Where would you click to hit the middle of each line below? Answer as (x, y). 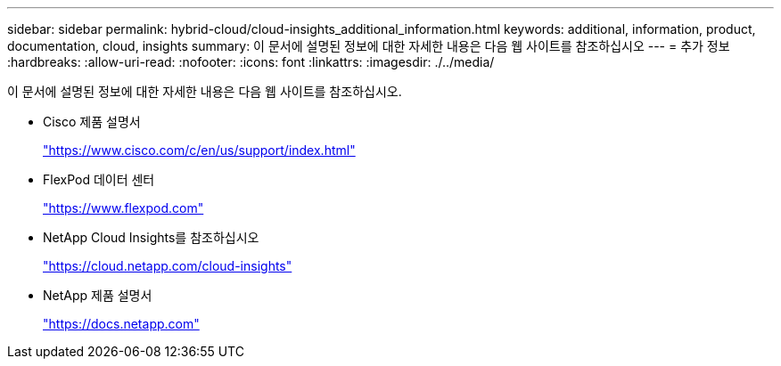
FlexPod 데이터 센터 (99, 179)
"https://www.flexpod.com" (123, 208)
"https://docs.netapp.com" (121, 324)
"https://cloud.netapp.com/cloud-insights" (168, 266)
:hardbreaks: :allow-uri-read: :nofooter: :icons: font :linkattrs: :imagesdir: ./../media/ (251, 62)
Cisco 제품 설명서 (92, 122)
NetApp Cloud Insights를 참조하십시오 (151, 237)
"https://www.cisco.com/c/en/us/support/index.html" (199, 150)
